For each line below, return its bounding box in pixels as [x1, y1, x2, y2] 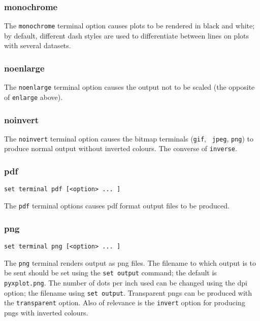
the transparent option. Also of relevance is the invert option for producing [4, 297, 245, 308]
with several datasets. [4, 40, 71, 51]
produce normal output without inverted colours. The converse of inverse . [4, 143, 237, 154]
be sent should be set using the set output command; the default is [4, 267, 217, 278]
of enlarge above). [4, 91, 63, 102]
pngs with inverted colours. [4, 307, 88, 317]
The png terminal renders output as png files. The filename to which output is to [4, 257, 256, 268]
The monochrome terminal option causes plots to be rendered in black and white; [4, 20, 255, 31]
